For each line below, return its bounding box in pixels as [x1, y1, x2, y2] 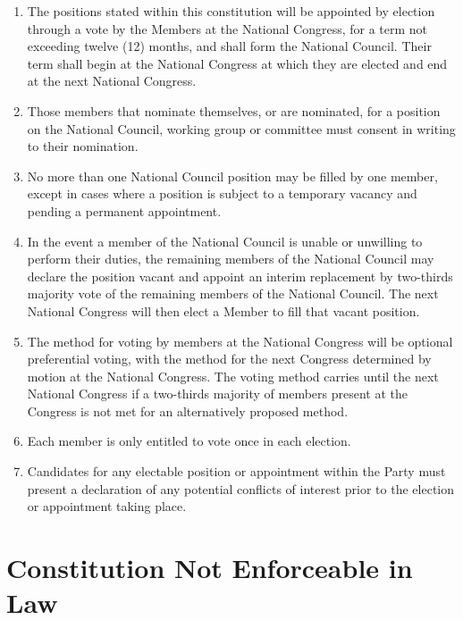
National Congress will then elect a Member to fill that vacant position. [27, 301, 420, 320]
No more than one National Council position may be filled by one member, [27, 166, 438, 185]
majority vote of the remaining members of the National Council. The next [27, 284, 439, 303]
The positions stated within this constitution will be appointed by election [27, 2, 435, 20]
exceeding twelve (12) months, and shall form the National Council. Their [27, 37, 432, 55]
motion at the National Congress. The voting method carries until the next [27, 366, 439, 385]
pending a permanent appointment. [27, 201, 222, 220]
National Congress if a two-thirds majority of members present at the [27, 384, 408, 403]
